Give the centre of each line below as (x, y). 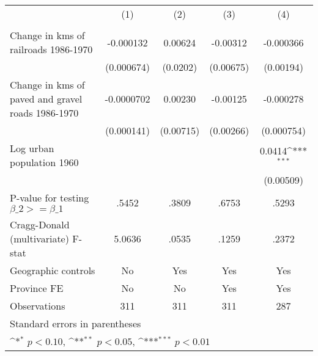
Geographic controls (53, 270)
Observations (38, 306)
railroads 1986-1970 (51, 49)
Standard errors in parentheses (76, 323)
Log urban (32, 148)
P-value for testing (50, 198)
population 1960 (44, 162)
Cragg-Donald (40, 224)
